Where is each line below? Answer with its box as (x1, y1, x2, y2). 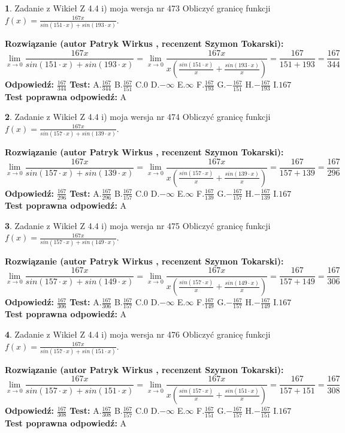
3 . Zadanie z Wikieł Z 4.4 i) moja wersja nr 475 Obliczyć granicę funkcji (5, 219, 271, 231)
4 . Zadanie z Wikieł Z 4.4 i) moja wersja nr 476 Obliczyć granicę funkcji (5, 327, 271, 340)
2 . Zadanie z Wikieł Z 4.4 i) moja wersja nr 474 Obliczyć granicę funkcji (5, 110, 271, 123)
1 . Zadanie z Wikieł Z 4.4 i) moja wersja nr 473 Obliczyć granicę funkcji (5, 2, 271, 14)
